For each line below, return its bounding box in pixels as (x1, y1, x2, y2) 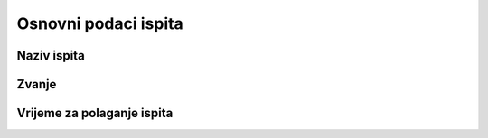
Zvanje (16, 77, 57, 92)
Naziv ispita (16, 48, 85, 63)
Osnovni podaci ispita (16, 14, 184, 33)
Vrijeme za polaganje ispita (16, 106, 174, 121)
